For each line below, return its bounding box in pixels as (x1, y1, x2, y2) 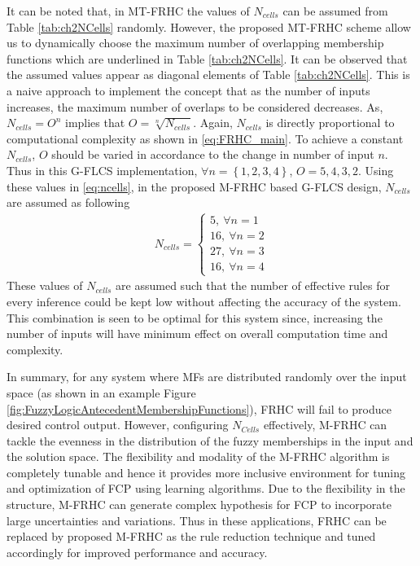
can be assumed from (282, 2, 388, 19)
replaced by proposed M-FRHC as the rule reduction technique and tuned (7, 528, 376, 545)
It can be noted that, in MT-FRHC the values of (7, 2, 250, 19)
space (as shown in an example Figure (7, 384, 196, 401)
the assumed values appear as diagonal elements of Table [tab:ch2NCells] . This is (7, 66, 410, 83)
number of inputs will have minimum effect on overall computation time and (7, 325, 388, 342)
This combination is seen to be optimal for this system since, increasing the (7, 309, 383, 326)
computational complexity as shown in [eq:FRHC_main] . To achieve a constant (7, 129, 404, 147)
